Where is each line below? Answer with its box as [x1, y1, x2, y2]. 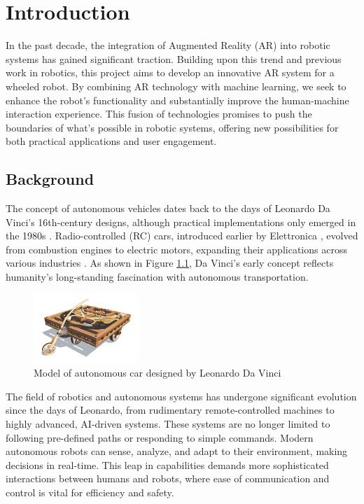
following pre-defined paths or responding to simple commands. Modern [6, 430, 314, 444]
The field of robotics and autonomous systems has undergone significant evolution [6, 388, 357, 403]
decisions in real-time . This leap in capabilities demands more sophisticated [6, 457, 329, 472]
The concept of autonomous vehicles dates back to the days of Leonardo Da [6, 201, 330, 216]
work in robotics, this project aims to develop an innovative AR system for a [6, 65, 335, 80]
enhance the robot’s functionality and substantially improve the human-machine [6, 92, 349, 107]
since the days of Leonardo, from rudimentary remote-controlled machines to [6, 402, 335, 417]
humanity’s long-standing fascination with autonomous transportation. [6, 269, 309, 284]
